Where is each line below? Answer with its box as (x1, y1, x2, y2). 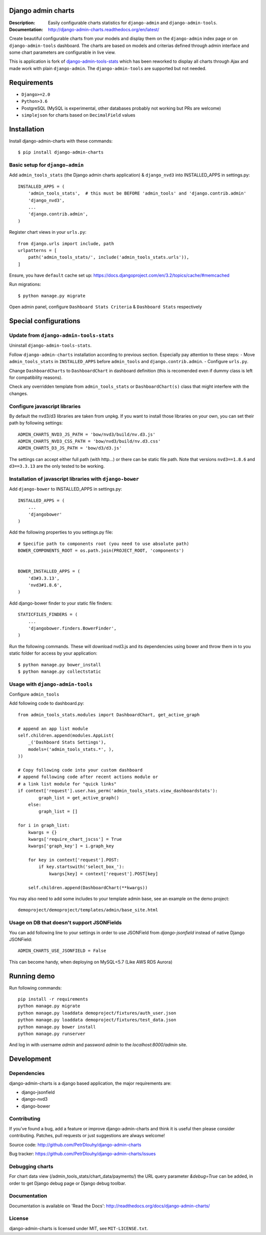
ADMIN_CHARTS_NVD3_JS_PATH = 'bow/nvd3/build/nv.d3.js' (18, 431, 156, 437)
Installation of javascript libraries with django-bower (9, 475, 139, 482)
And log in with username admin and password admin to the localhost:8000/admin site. (9, 1042, 187, 1048)
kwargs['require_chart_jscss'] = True (28, 836, 122, 842)
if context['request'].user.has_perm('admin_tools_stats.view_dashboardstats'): (18, 788, 218, 794)
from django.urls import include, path (18, 241, 114, 247)
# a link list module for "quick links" (18, 781, 117, 786)
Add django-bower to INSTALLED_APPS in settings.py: (9, 486, 123, 492)
